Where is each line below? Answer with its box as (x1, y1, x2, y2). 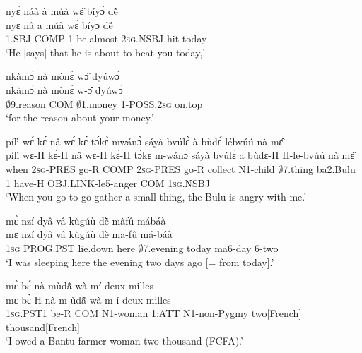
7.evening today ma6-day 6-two (143, 240, 279, 255)
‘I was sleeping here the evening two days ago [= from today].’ (6, 254, 274, 269)
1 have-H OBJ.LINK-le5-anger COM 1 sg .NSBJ (6, 175, 210, 190)
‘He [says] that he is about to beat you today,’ (6, 44, 206, 59)
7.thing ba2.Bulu (283, 161, 356, 176)
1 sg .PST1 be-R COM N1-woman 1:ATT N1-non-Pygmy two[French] (6, 306, 302, 321)
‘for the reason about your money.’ (6, 110, 154, 125)
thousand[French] (6, 319, 80, 334)
